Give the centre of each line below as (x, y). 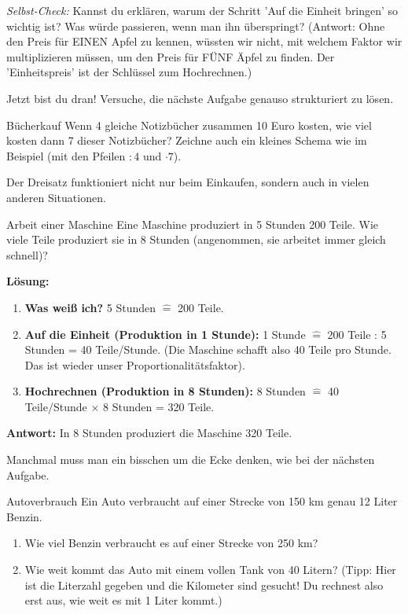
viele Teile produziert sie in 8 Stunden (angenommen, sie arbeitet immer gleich (196, 239)
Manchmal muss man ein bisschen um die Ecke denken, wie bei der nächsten (191, 460)
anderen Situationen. (56, 197)
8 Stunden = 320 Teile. (158, 406)
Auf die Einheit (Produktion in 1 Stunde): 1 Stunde (165, 334)
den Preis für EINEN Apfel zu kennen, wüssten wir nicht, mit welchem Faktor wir (204, 41)
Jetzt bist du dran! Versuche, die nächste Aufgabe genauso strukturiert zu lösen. (200, 98)
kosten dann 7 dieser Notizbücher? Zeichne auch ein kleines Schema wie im (187, 140)
